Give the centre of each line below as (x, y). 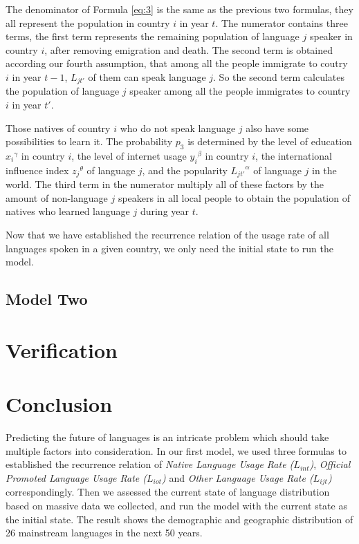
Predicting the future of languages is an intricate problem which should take (167, 437)
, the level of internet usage (129, 156)
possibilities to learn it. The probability (89, 141)
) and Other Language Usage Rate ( (238, 477)
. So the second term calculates (279, 76)
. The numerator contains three (282, 22)
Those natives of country (58, 128)
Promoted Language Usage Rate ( (76, 477)
